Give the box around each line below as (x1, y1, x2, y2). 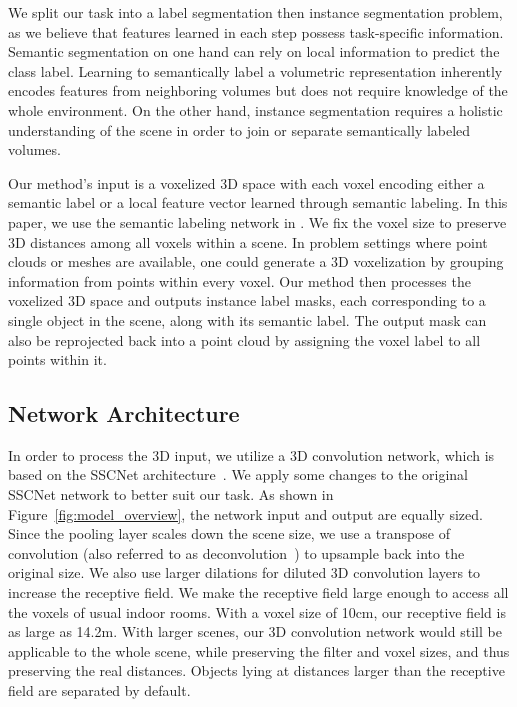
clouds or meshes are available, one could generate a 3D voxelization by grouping (8, 251, 504, 272)
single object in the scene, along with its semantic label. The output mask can (8, 309, 487, 330)
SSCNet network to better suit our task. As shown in (8, 484, 334, 505)
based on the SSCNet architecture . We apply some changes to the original (8, 464, 469, 485)
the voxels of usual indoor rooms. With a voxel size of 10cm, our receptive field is (8, 601, 506, 622)
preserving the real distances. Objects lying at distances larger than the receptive (8, 660, 505, 681)
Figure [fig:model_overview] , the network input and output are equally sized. (8, 503, 483, 524)
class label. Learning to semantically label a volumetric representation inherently (8, 60, 503, 81)
